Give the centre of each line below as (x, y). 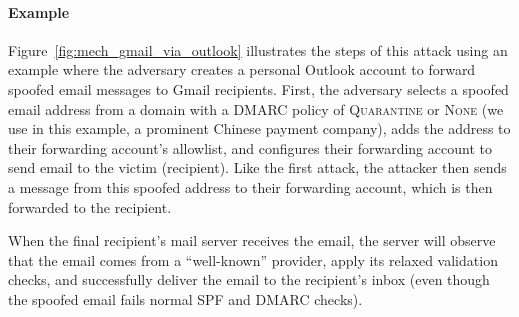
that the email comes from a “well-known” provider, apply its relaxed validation (253, 259)
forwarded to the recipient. (90, 206)
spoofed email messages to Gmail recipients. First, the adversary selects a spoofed (258, 88)
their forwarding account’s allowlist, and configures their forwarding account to (250, 147)
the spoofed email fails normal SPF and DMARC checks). (185, 298)
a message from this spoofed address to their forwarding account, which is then (250, 186)
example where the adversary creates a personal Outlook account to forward (242, 69)
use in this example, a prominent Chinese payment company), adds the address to (259, 128)
